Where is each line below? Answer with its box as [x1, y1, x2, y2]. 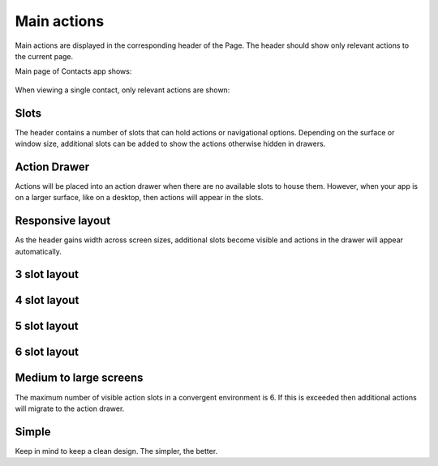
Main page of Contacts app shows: [15, 66, 132, 76]
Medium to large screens [15, 371, 144, 385]
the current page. [15, 51, 74, 61]
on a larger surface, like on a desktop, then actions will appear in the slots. [15, 193, 264, 203]
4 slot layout [15, 293, 79, 307]
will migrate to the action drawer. [15, 404, 125, 413]
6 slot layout [15, 345, 79, 359]
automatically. [15, 246, 62, 256]
